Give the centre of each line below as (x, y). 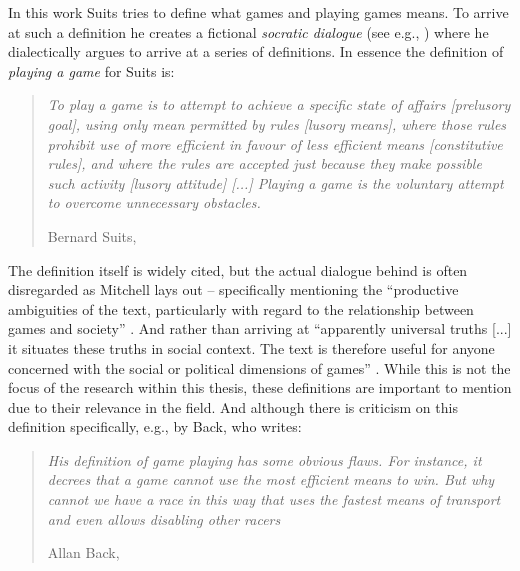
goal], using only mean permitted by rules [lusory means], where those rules (277, 123)
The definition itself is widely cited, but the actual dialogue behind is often (238, 269)
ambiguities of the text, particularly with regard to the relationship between (241, 308)
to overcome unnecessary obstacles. (154, 202)
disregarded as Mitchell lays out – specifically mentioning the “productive (233, 289)
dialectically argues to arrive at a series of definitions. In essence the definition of (256, 51)
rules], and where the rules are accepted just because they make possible (264, 163)
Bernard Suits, (92, 235)
